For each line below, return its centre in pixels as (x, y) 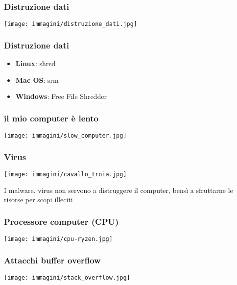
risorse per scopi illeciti (38, 200)
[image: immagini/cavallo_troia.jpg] (65, 174)
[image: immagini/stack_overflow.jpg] (67, 277)
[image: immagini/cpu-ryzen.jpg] (58, 239)
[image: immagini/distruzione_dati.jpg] (71, 24)
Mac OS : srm (37, 80)
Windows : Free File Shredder (61, 96)
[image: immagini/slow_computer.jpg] (65, 136)
